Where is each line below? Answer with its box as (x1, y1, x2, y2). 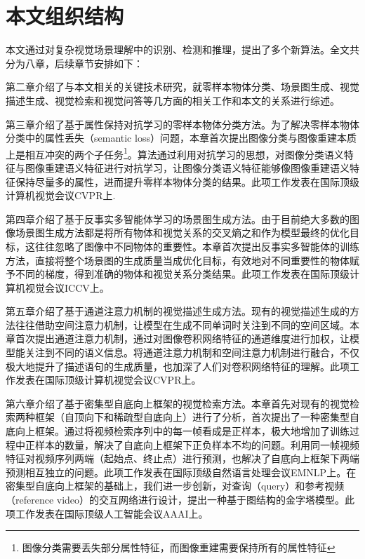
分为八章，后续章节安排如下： (6, 55, 143, 70)
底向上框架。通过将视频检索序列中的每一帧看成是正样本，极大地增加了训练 (6, 424, 350, 438)
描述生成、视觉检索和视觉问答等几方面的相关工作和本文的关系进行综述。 (6, 93, 340, 107)
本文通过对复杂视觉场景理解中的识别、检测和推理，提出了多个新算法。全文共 (6, 42, 359, 57)
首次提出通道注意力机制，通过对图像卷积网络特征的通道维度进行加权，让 (15, 331, 350, 346)
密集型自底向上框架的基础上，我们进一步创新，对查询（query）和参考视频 (6, 478, 345, 493)
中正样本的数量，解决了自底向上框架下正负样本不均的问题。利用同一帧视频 (15, 437, 359, 452)
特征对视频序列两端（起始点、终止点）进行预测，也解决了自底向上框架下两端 (6, 451, 359, 466)
